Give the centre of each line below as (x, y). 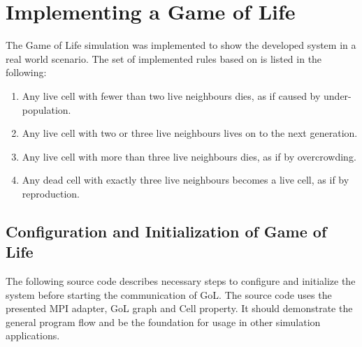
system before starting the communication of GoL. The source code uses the (169, 294)
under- (338, 95)
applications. (33, 335)
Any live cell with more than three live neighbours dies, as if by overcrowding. (189, 156)
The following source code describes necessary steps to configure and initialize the (181, 281)
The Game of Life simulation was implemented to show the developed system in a (181, 45)
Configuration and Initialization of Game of (166, 231)
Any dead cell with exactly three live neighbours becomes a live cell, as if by (186, 180)
